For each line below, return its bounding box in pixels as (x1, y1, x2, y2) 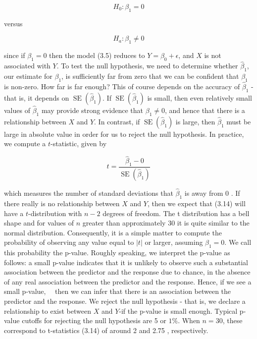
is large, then (175, 116, 215, 126)
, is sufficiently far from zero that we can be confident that (61, 71, 239, 81)
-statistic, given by (51, 138, 107, 149)
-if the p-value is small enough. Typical (119, 305, 238, 316)
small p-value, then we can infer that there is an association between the (4, 286, 231, 296)
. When (178, 315, 200, 326)
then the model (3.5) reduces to (49, 50, 145, 60)
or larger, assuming (145, 237, 203, 247)
